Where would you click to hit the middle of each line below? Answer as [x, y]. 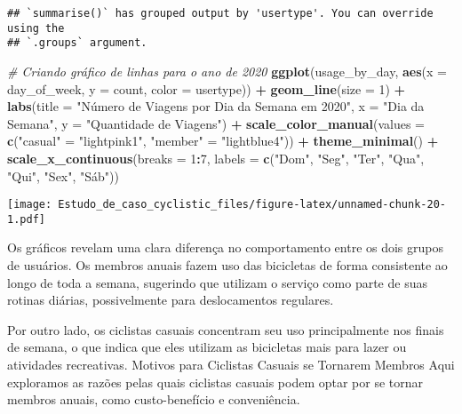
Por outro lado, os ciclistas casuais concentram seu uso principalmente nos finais [226, 329]
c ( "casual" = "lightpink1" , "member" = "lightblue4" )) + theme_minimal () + [223, 141]
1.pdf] [26, 219]
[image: [30, 205]
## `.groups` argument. [77, 43]
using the [36, 28]
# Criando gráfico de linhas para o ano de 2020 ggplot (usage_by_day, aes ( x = [227, 71]
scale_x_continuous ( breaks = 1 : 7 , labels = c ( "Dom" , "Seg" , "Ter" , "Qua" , [216, 158]
